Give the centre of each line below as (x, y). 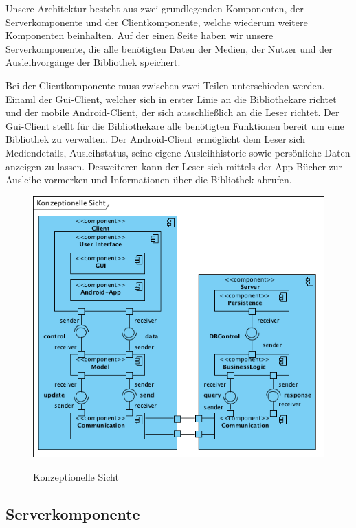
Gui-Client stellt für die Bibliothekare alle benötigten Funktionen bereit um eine (175, 125)
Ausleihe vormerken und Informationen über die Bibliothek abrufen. (149, 180)
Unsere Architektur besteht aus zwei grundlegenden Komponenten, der (155, 8)
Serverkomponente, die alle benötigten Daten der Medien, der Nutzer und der (169, 48)
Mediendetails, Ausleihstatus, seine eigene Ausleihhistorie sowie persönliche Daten (178, 152)
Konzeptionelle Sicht (76, 476)
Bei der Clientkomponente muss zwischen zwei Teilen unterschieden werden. (165, 85)
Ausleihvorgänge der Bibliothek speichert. (93, 62)
